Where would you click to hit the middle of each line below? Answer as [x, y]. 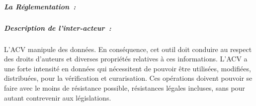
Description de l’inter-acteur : [58, 27]
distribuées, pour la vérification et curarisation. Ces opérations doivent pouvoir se [128, 78]
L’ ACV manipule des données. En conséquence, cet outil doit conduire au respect [128, 49]
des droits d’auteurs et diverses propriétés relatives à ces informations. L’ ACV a [126, 59]
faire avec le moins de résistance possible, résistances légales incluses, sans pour [125, 87]
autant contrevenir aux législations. [58, 97]
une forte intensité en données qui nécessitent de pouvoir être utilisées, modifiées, [128, 68]
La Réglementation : [40, 6]
